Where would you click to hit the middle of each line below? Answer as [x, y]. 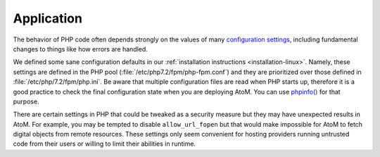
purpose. [26, 101]
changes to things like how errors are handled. [80, 49]
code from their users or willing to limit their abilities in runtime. [104, 144]
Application [47, 18]
